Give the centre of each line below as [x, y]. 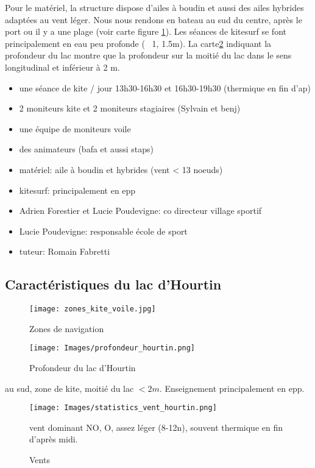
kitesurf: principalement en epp [77, 190]
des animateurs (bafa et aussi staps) [87, 149]
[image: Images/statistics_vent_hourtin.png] [123, 408]
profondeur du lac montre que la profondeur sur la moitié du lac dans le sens [148, 55]
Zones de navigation [67, 328]
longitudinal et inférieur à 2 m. [62, 67]
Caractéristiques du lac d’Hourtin [113, 284]
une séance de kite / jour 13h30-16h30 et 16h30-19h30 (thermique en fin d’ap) [165, 87]
